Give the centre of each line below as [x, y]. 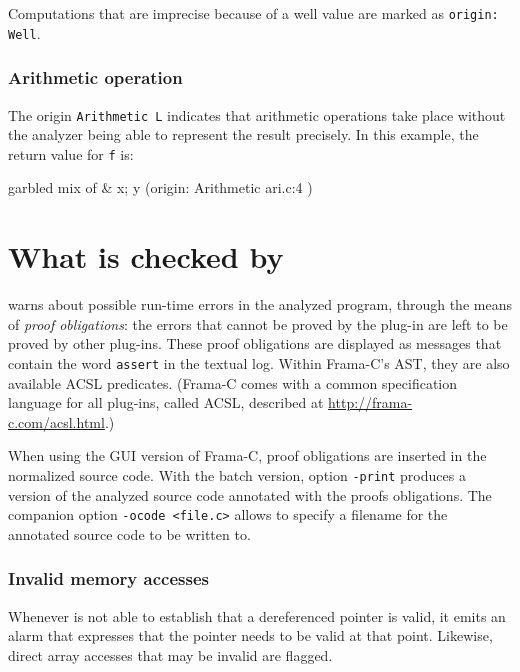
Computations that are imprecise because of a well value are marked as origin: [253, 13]
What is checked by [146, 256]
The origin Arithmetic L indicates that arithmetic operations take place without [257, 114]
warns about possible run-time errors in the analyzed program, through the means [260, 304]
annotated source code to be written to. [129, 533]
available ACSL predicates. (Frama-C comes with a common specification [233, 382]
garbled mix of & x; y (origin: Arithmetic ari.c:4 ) [160, 187]
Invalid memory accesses [108, 578]
